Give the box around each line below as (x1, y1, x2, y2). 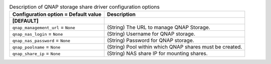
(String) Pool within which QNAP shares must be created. (107, 44, 242, 51)
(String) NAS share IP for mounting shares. (107, 50, 208, 57)
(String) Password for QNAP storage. (107, 37, 194, 44)
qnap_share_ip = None (12, 50, 61, 57)
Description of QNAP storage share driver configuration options (9, 3, 160, 10)
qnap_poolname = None (12, 44, 61, 51)
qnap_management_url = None (12, 24, 75, 31)
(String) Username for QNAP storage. (107, 30, 196, 37)
